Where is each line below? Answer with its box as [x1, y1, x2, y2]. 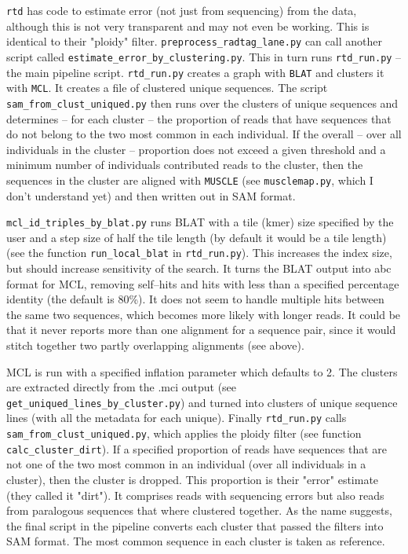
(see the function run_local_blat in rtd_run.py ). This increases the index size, [6, 244, 392, 261]
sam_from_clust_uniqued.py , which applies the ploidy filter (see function [6, 425, 362, 442]
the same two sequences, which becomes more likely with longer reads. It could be [6, 306, 401, 322]
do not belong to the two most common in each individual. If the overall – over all [6, 126, 402, 142]
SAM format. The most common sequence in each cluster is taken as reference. [6, 533, 385, 549]
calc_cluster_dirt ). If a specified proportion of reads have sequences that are [6, 440, 387, 457]
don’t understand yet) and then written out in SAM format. [6, 187, 296, 204]
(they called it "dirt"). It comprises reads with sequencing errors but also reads [6, 486, 384, 503]
